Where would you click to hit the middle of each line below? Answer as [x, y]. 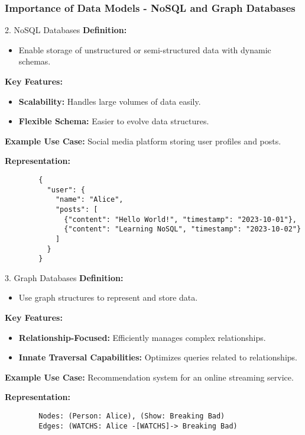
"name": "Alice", [89, 200]
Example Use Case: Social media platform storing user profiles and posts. [143, 141]
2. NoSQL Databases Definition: [66, 30]
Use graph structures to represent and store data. [108, 297]
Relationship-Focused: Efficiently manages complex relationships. [142, 337]
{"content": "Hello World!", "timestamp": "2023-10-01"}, [180, 219]
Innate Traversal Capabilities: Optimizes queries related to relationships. [158, 357]
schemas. [35, 61]
